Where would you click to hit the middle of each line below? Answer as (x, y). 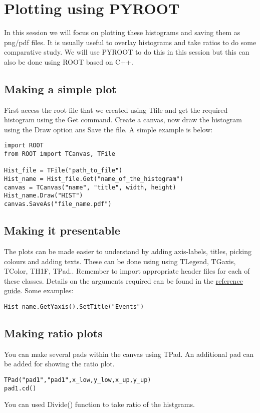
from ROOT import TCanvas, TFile (60, 154)
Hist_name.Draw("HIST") (44, 196)
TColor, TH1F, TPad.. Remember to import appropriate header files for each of (127, 271)
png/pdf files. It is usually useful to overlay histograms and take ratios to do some (130, 42)
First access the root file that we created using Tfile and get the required (116, 110)
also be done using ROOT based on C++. (69, 61)
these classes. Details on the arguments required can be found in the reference (123, 280)
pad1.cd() (20, 388)
